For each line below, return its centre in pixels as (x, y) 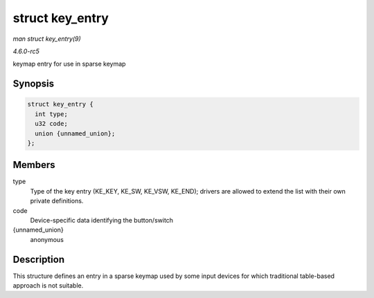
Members (34, 165)
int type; (52, 114)
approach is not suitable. (48, 286)
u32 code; (52, 124)
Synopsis (34, 84)
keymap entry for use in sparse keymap (69, 64)
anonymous (47, 239)
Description (39, 259)
